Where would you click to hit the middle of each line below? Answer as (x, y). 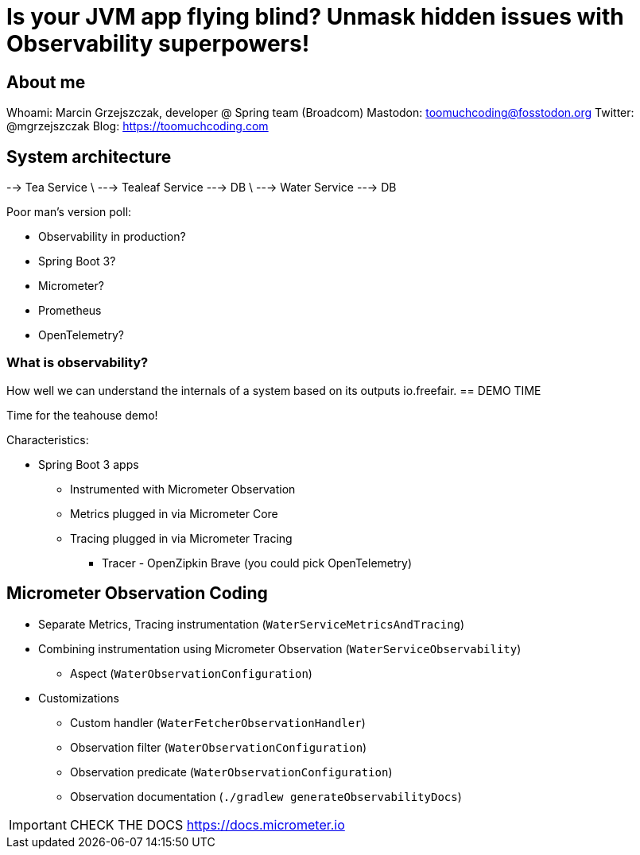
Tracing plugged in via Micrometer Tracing (181, 538)
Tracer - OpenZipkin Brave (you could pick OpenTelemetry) (257, 563)
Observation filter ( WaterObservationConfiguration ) (219, 747)
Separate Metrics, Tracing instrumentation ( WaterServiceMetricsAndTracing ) (252, 624)
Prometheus (70, 311)
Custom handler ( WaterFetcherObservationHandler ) (218, 722)
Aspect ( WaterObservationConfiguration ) (191, 673)
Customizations (79, 698)
